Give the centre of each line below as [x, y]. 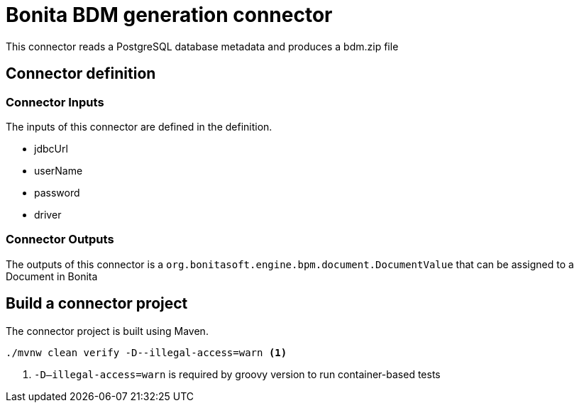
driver [48, 214]
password [57, 192]
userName [59, 170]
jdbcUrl [51, 148]
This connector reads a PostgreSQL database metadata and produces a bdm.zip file [202, 46]
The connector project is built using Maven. [107, 331]
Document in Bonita [52, 276]
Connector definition [81, 74]
